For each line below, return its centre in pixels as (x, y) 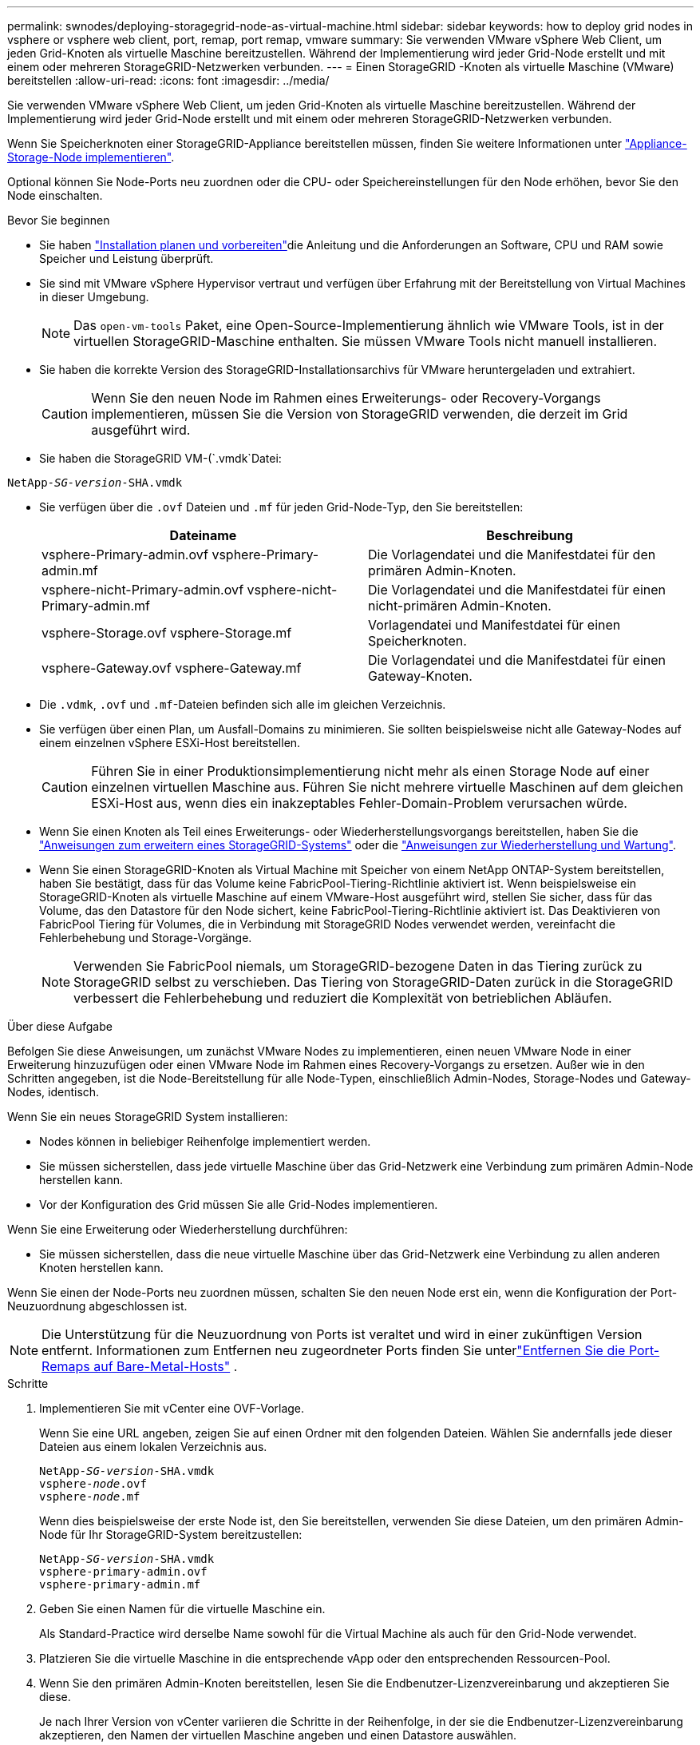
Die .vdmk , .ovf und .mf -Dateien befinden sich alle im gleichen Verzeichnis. (243, 704)
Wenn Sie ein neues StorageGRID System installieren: (148, 1117)
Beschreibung (530, 535)
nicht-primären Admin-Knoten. (460, 606)
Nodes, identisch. (53, 1092)
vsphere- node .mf (90, 1497)
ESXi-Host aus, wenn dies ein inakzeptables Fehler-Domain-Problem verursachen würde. (359, 803)
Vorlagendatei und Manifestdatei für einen (494, 625)
